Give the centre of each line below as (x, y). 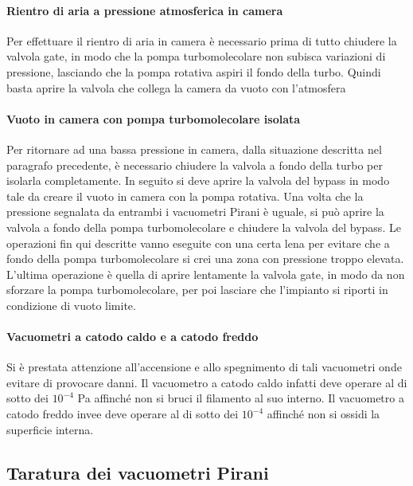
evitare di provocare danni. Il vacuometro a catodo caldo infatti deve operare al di (207, 382)
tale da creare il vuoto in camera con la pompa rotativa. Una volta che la (185, 196)
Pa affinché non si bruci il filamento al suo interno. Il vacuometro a (241, 398)
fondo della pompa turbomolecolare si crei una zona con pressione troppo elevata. (205, 259)
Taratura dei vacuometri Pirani (138, 472)
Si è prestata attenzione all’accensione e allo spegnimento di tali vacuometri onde (204, 367)
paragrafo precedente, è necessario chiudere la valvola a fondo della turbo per (195, 165)
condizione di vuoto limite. (71, 305)
